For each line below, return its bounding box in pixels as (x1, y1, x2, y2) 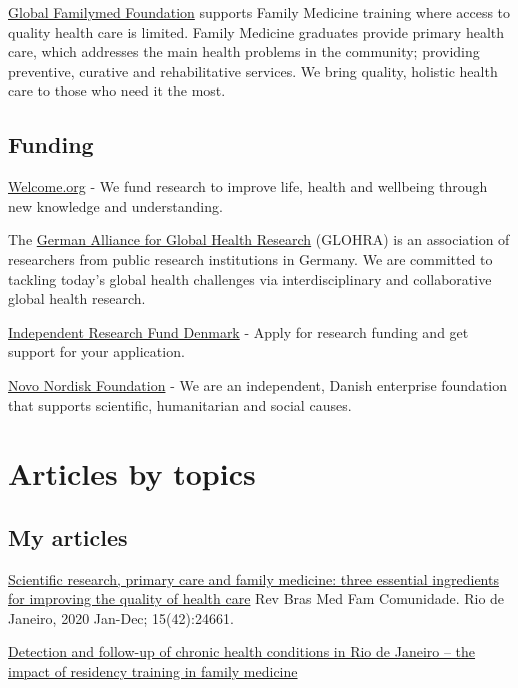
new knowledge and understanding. (8, 195, 223, 216)
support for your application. (8, 341, 185, 362)
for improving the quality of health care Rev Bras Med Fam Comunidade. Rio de (8, 588, 505, 609)
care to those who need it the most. (8, 80, 226, 101)
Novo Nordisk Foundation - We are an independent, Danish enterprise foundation (8, 374, 508, 395)
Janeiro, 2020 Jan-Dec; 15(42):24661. (8, 607, 234, 628)
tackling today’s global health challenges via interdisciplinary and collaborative (8, 268, 492, 289)
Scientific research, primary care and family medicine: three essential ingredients (8, 568, 499, 589)
